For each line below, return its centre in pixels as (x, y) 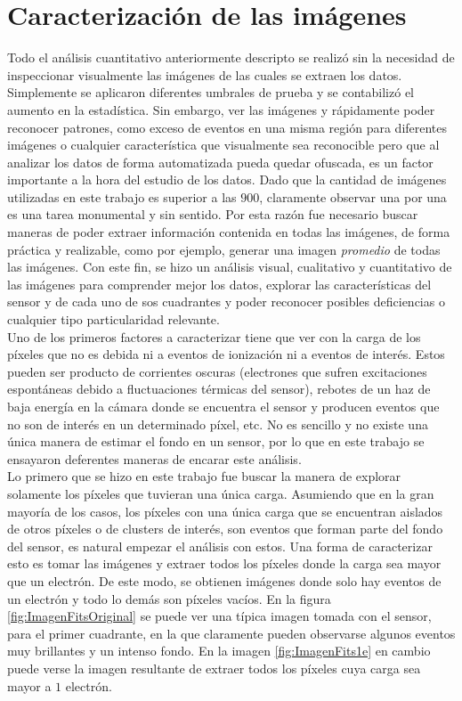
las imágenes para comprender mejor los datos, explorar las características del (219, 284)
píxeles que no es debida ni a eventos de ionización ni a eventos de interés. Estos (226, 354)
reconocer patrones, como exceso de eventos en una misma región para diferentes (227, 127)
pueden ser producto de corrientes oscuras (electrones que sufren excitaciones (217, 371)
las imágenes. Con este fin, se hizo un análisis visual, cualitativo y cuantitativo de (230, 267)
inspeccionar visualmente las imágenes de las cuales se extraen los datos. (205, 74)
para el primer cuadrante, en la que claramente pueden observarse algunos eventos (231, 633)
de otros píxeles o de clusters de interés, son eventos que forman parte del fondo (225, 529)
